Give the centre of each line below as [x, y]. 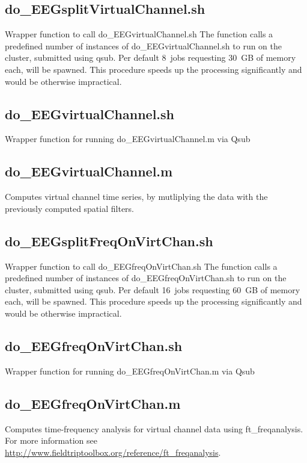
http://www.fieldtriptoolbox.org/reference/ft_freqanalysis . [113, 452]
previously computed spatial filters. [69, 208]
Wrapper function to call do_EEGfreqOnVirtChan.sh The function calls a [141, 266]
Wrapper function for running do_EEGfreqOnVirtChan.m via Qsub [130, 371]
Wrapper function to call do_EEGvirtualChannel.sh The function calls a [139, 34]
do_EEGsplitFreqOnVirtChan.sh [109, 241]
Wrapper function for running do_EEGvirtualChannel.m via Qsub [128, 139]
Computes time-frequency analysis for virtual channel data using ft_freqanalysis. [154, 428]
